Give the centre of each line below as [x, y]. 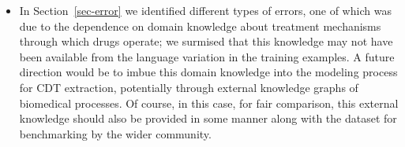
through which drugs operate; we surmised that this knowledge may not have [206, 41]
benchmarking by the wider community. [115, 133]
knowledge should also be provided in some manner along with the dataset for [208, 118]
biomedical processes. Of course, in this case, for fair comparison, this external [209, 103]
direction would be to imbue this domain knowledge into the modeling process [208, 72]
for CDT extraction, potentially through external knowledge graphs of [189, 87]
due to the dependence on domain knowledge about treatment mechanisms [200, 26]
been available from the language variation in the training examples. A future [207, 56]
